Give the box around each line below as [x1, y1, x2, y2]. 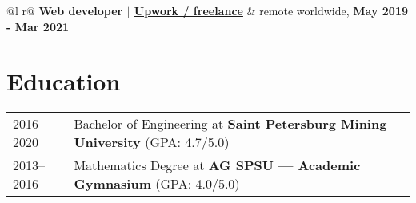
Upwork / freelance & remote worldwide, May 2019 [134, 2, 408, 18]
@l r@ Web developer [6, 2, 123, 18]
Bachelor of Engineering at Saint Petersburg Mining [74, 114, 387, 133]
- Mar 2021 [6, 18, 70, 34]
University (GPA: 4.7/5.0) [74, 133, 230, 152]
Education [6, 65, 121, 98]
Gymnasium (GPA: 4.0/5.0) [74, 174, 240, 193]
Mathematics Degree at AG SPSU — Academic [74, 156, 361, 175]
